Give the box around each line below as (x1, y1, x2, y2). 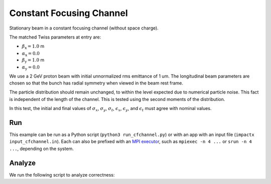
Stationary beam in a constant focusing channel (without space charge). (9, 25, 159, 31)
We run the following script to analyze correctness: (9, 171, 115, 177)
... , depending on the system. (9, 145, 74, 151)
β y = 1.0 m (22, 57, 45, 64)
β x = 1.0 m (22, 43, 45, 50)
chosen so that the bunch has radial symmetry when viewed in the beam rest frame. (9, 80, 183, 86)
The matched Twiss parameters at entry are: (9, 34, 101, 40)
